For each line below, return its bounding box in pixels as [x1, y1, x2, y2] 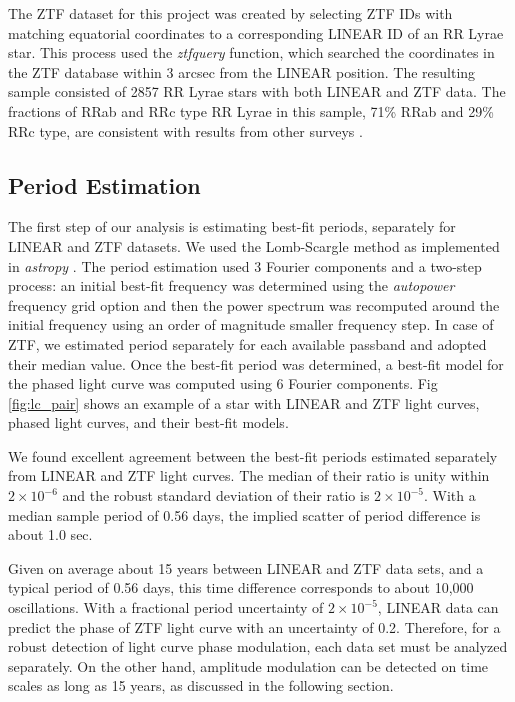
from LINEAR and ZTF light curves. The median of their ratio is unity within [8, 465, 490, 486]
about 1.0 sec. [8, 524, 93, 545]
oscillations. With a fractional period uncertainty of [8, 597, 324, 618]
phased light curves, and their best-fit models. [8, 412, 289, 433]
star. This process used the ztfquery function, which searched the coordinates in [8, 42, 495, 63]
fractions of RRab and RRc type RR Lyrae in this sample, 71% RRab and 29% [8, 100, 494, 121]
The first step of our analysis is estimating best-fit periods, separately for [8, 216, 456, 237]
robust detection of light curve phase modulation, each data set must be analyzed [8, 636, 508, 657]
